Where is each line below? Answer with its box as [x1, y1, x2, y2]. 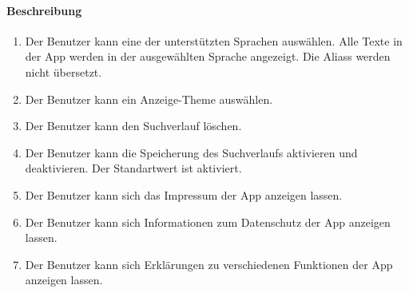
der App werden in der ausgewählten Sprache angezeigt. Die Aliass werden [25, 48, 391, 65]
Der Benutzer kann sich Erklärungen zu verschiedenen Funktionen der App [25, 255, 393, 272]
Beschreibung [6, 2, 82, 18]
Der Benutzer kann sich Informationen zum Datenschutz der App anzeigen [25, 213, 391, 230]
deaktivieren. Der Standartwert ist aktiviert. [25, 160, 242, 176]
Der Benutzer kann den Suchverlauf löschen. [25, 117, 242, 134]
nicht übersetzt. [25, 63, 102, 80]
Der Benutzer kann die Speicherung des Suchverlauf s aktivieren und [25, 144, 358, 160]
